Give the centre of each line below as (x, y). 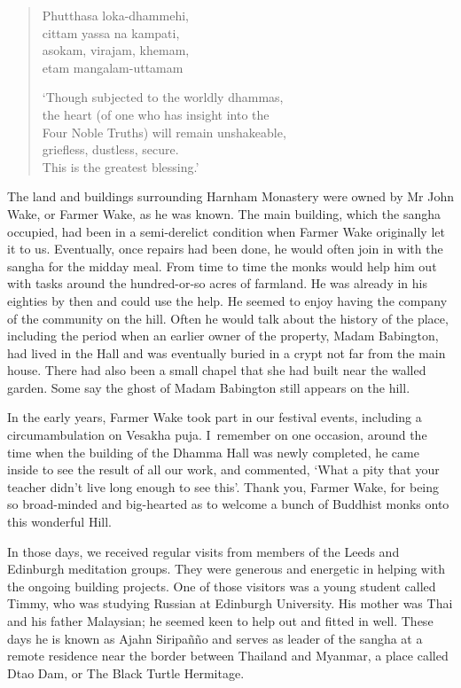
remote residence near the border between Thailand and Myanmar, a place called (228, 656)
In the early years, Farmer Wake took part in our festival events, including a (215, 417)
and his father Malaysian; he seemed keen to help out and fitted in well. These (220, 621)
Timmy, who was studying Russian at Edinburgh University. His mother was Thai (230, 603)
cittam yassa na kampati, (111, 32)
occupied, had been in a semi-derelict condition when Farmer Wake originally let (226, 231)
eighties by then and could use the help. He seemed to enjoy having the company (227, 300)
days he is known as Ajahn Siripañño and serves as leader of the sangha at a (215, 638)
